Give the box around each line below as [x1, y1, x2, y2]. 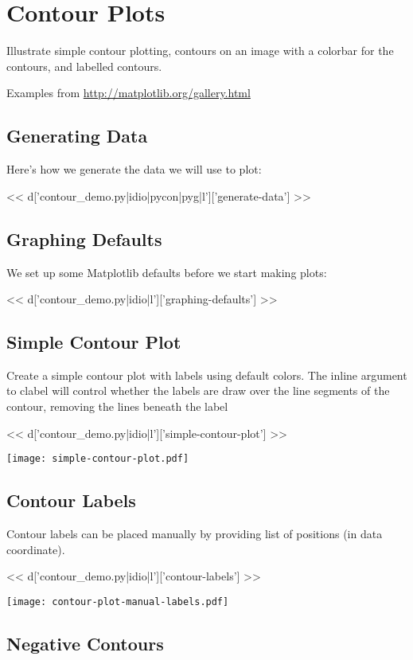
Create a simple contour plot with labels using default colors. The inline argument [6, 366, 407, 383]
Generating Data [6, 123, 148, 148]
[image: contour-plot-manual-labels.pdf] [6, 596, 229, 607]
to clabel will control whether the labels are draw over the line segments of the [6, 382, 390, 399]
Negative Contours [6, 631, 164, 655]
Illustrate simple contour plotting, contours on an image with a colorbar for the [6, 42, 394, 59]
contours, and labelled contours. [6, 57, 162, 74]
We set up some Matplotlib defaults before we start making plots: [6, 264, 327, 280]
